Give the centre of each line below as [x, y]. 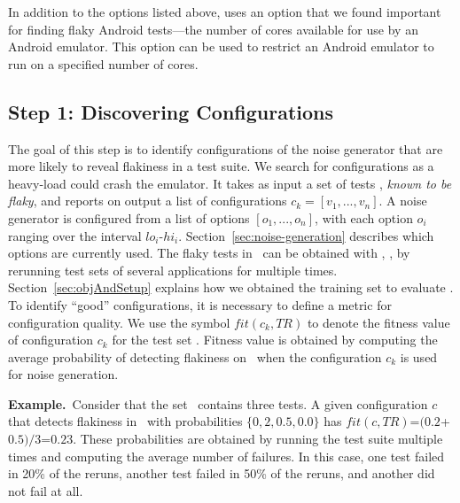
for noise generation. [63, 374]
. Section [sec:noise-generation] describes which [306, 235]
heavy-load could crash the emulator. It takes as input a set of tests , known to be [230, 183]
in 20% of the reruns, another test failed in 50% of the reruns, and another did [222, 473]
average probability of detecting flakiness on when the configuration [195, 356]
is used [419, 356]
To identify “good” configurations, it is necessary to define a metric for [200, 304]
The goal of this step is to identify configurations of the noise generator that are [226, 148]
